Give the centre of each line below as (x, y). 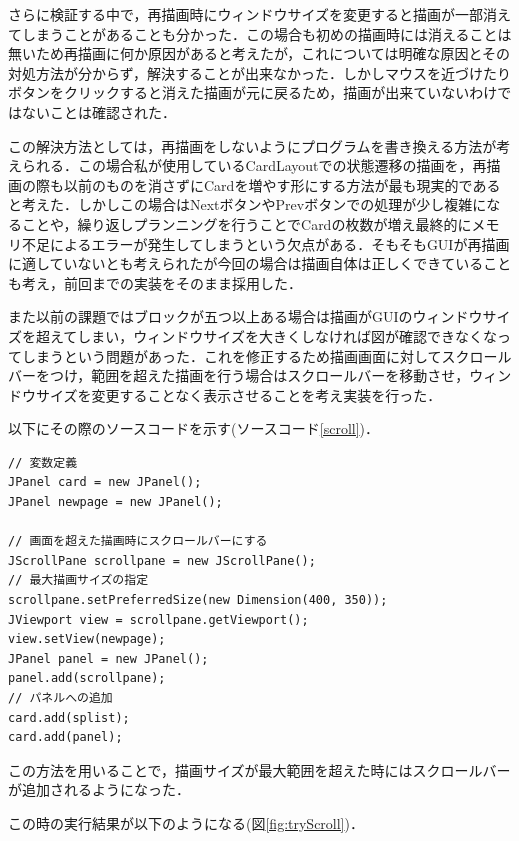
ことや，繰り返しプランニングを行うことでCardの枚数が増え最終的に (246, 223)
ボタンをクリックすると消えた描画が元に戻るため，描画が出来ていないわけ (253, 92)
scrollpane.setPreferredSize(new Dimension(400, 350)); (198, 600)
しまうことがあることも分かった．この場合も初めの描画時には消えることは (266, 33)
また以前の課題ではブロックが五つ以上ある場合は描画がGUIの (210, 316)
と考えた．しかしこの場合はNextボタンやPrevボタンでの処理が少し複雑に (247, 204)
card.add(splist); (69, 717)
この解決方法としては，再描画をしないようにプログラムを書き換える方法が (252, 145)
